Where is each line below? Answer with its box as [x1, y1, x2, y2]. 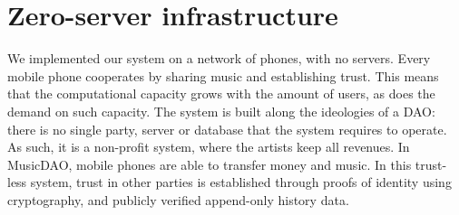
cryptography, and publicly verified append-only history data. [7, 190, 349, 209]
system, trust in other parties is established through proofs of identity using [30, 173, 452, 192]
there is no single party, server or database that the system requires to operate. [7, 119, 447, 138]
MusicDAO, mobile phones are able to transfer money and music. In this [7, 154, 412, 173]
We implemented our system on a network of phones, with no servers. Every [7, 49, 431, 68]
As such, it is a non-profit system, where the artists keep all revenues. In [7, 137, 410, 156]
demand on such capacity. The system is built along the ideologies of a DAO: [7, 101, 435, 120]
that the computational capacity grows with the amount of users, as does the [7, 84, 435, 103]
